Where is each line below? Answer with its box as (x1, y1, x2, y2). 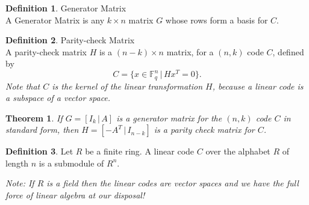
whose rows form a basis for (165, 13, 268, 26)
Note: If (5, 177, 34, 189)
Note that (5, 79, 40, 92)
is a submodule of (39, 156, 104, 169)
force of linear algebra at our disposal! (5, 189, 145, 201)
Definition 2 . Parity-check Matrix (5, 34, 135, 46)
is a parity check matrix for (154, 123, 255, 136)
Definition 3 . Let (5, 145, 73, 158)
